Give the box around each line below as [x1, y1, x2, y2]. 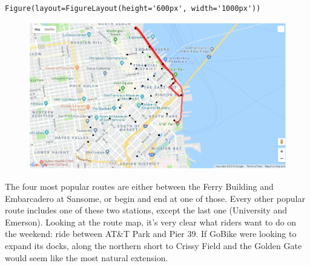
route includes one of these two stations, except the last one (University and [5, 204, 288, 216]
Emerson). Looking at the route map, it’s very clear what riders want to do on [5, 215, 297, 228]
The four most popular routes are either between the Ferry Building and [5, 180, 274, 193]
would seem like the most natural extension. [5, 251, 168, 264]
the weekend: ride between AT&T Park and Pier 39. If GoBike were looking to [5, 227, 297, 240]
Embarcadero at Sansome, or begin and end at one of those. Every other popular [5, 192, 305, 204]
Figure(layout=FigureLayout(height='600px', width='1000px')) [5, 4, 261, 13]
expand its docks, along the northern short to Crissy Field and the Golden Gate [5, 239, 302, 252]
